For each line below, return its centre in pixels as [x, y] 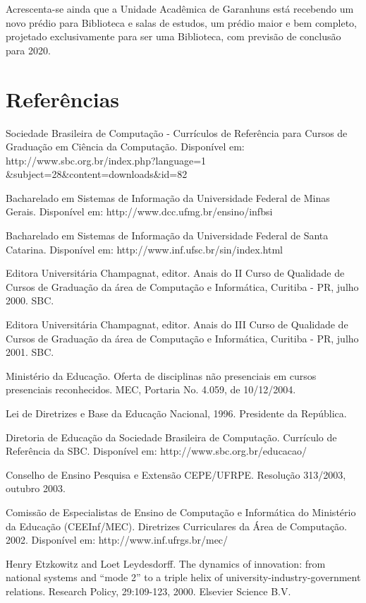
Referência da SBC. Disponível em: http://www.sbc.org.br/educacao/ [157, 451]
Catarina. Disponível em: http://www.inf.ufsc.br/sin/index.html [144, 249]
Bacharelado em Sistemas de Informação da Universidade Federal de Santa [167, 235]
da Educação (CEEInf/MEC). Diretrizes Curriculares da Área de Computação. [176, 526]
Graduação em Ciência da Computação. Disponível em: [125, 147]
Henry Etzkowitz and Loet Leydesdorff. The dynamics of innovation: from [166, 563]
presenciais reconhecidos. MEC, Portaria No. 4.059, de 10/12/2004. [151, 389]
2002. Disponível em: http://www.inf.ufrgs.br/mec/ [117, 540]
